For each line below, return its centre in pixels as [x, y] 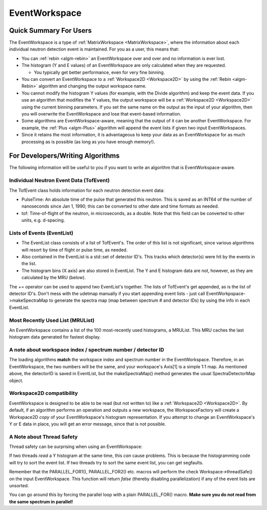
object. [16, 380]
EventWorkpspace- [226, 294]
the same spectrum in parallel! [41, 502]
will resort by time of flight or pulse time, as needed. [75, 250]
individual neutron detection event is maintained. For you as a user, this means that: [94, 49]
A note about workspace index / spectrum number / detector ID [87, 350]
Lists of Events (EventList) [41, 233]
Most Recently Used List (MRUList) [52, 320]
